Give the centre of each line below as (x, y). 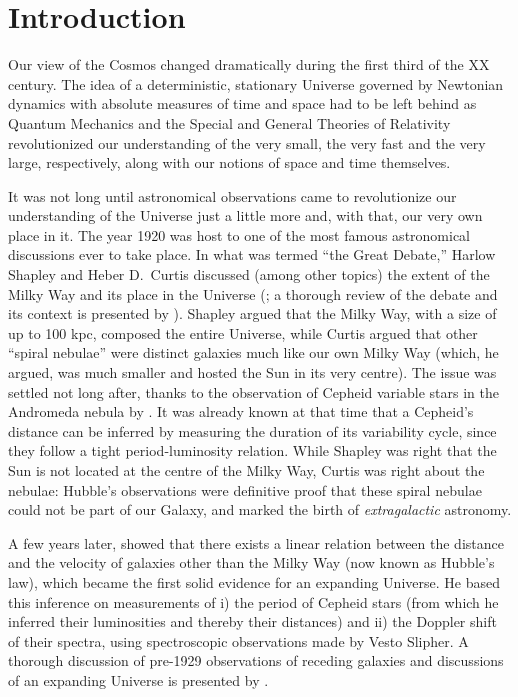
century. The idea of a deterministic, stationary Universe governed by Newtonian (256, 83)
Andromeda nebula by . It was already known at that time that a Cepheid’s (241, 411)
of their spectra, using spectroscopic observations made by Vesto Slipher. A (238, 640)
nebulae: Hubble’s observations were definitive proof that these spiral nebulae (245, 489)
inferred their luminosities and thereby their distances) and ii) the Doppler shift (252, 621)
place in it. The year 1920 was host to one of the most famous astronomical (239, 234)
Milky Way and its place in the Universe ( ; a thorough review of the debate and (253, 293)
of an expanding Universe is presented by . (138, 679)
